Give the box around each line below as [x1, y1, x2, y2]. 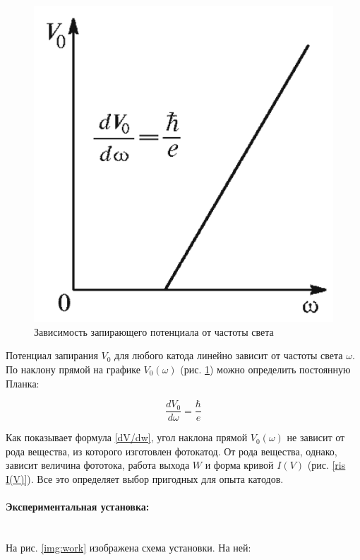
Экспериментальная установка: [6, 499, 150, 514]
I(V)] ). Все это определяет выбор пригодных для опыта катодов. [6, 471, 284, 486]
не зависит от [287, 430, 345, 445]
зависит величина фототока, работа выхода [6, 457, 190, 472]
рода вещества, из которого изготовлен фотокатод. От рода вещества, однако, [6, 443, 337, 458]
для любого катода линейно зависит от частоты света [114, 348, 343, 363]
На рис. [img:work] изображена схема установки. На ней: [6, 539, 251, 554]
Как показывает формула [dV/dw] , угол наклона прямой [6, 430, 248, 445]
